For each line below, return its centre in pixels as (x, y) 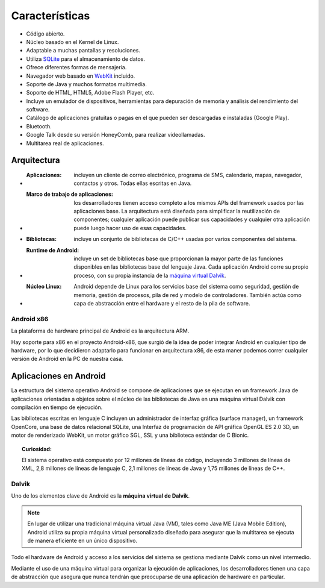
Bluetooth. (39, 126)
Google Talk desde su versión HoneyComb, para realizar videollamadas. (116, 135)
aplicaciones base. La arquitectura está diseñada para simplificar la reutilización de (177, 211)
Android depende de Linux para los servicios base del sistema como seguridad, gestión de (186, 287)
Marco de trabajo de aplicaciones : (70, 194)
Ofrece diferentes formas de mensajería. (76, 67)
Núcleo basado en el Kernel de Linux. (73, 42)
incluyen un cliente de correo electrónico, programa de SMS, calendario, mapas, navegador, (188, 175)
